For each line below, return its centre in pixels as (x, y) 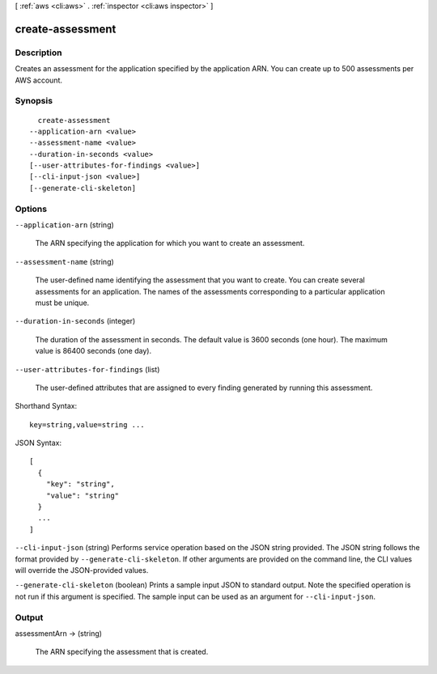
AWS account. (38, 80)
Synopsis (34, 101)
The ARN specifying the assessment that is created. (122, 652)
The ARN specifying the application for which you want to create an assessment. (170, 244)
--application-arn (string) (65, 225)
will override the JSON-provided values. (82, 570)
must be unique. (62, 303)
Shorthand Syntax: (46, 406)
